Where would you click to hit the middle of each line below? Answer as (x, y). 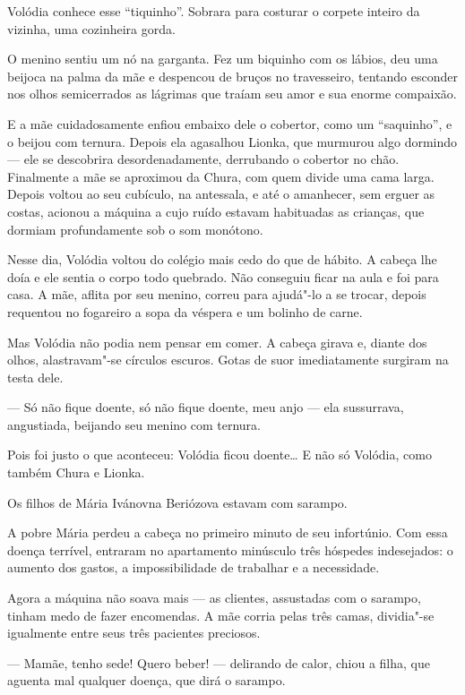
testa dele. (35, 377)
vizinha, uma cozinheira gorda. (91, 28)
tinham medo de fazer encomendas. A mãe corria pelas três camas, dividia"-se (221, 615)
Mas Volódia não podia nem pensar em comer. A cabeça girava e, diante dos (217, 342)
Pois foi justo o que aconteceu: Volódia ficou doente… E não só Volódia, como (220, 455)
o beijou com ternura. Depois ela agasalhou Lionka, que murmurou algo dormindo (232, 141)
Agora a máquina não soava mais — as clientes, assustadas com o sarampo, (214, 598)
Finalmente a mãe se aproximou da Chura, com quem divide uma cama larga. (221, 176)
